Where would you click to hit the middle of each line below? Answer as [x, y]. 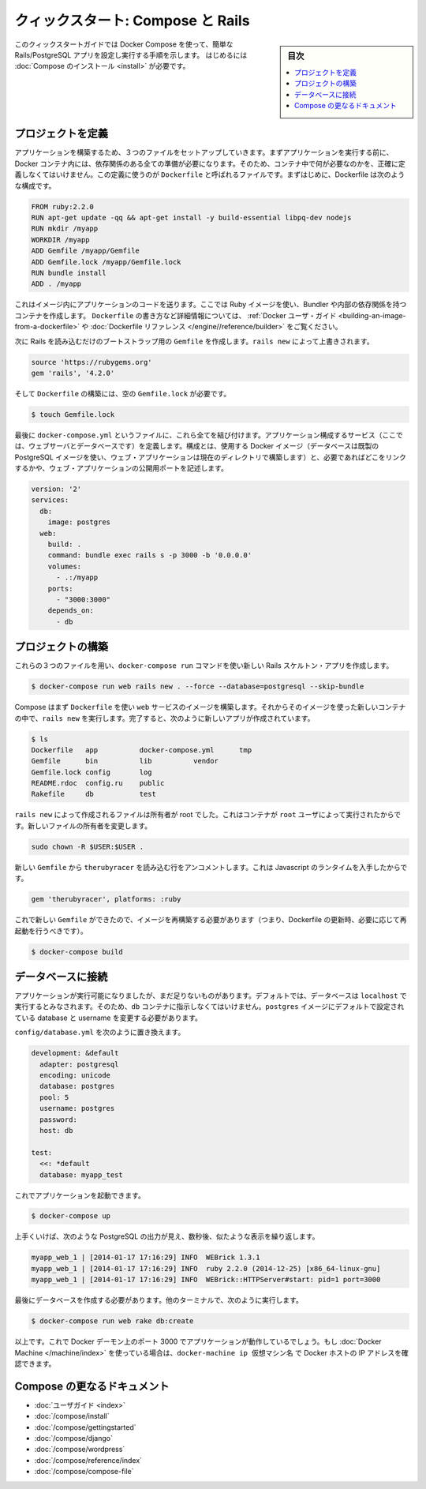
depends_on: [71, 611]
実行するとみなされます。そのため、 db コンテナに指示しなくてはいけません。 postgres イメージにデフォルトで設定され [209, 1007]
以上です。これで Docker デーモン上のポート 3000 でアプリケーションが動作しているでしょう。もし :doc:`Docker [198, 1341]
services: [50, 500]
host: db [56, 1130]
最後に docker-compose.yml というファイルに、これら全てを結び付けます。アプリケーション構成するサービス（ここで [209, 435]
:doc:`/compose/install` [72, 1416]
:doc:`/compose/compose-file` [84, 1472]
